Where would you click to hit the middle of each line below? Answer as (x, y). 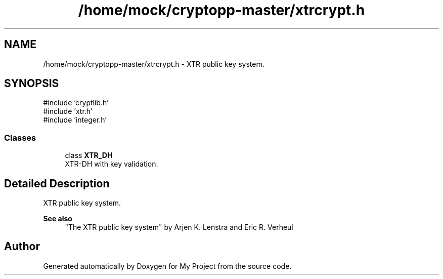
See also (58, 219)
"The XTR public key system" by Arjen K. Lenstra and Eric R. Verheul (179, 227)
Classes (20, 137)
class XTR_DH (89, 155)
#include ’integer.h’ (75, 120)
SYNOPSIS (32, 84)
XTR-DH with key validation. (112, 164)
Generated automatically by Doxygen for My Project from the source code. (167, 266)
